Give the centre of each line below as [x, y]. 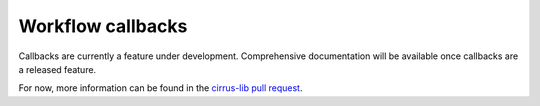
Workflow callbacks [103, 26]
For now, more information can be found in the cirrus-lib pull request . [160, 88]
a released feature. [57, 69]
